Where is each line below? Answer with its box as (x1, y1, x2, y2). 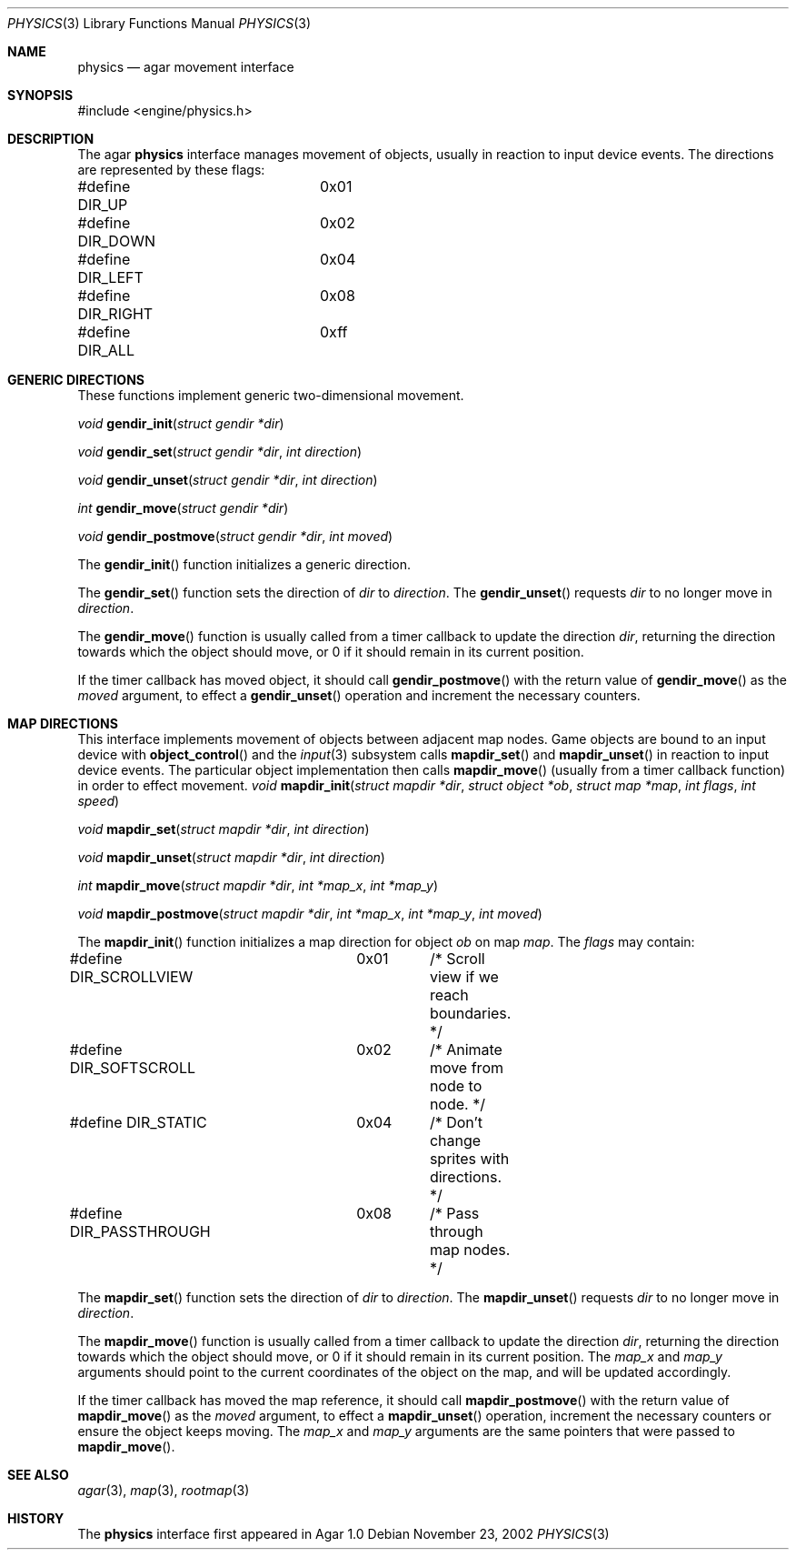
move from (429, 1059, 503, 1077)
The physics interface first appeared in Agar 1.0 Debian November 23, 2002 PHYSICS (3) (77, 1526, 610, 1542)
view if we (429, 968, 499, 986)
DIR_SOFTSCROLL (69, 1059, 196, 1077)
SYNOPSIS (7, 87, 74, 103)
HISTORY (7, 1511, 65, 1526)
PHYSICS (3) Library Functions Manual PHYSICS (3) (7, 15, 312, 31)
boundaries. (429, 1004, 512, 1022)
